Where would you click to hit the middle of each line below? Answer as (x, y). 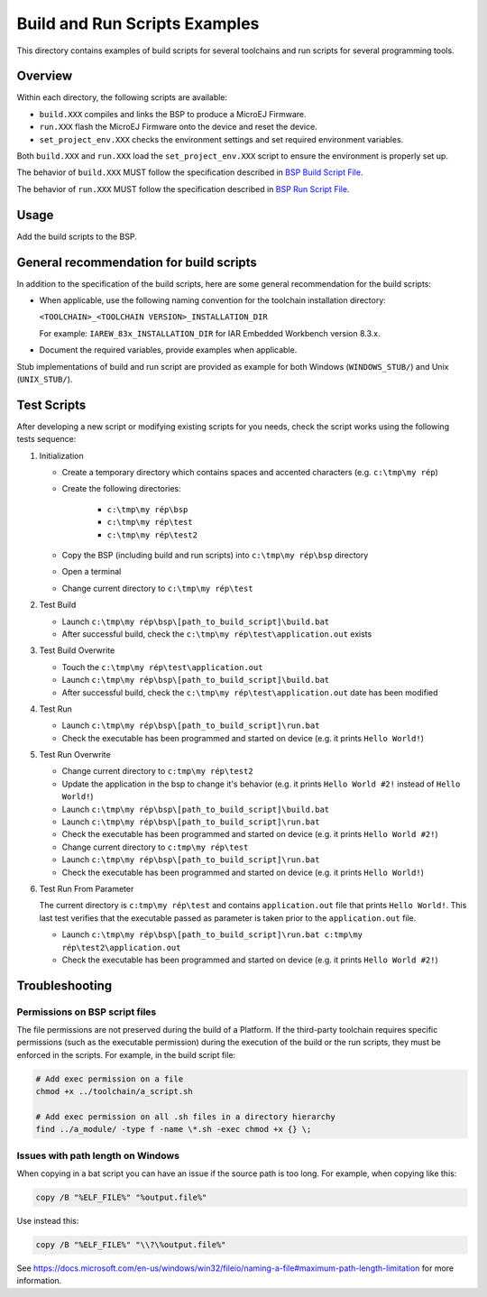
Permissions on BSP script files (87, 1012)
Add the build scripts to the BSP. (77, 236)
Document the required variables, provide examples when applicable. (168, 350)
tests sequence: (46, 439)
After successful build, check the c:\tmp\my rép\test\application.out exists (217, 634)
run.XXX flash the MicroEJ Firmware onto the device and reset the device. (178, 127)
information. (39, 1281)
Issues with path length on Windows (98, 1155)
